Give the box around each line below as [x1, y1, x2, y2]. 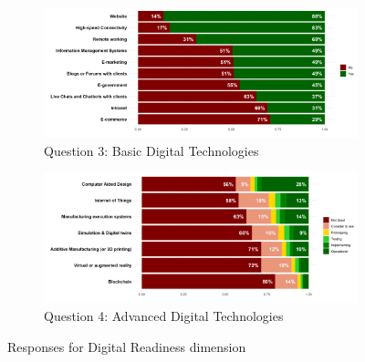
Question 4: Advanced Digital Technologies [44, 306, 284, 325]
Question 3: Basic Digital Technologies [44, 140, 259, 160]
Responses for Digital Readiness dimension [7, 336, 246, 356]
